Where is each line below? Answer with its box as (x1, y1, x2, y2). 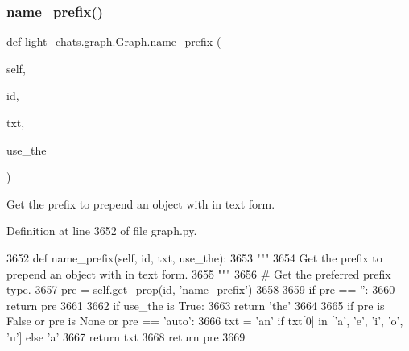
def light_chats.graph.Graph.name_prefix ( (6, 33, 221, 50)
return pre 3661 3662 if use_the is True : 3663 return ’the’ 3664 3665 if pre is (6, 296, 385, 313)
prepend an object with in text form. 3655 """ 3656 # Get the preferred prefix (6, 265, 391, 282)
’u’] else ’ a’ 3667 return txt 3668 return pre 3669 (6, 328, 246, 345)
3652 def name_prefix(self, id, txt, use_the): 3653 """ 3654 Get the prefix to (6, 249, 382, 266)
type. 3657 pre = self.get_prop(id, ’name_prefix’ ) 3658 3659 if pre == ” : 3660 (6, 281, 395, 298)
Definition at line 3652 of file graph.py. (6, 222, 197, 239)
